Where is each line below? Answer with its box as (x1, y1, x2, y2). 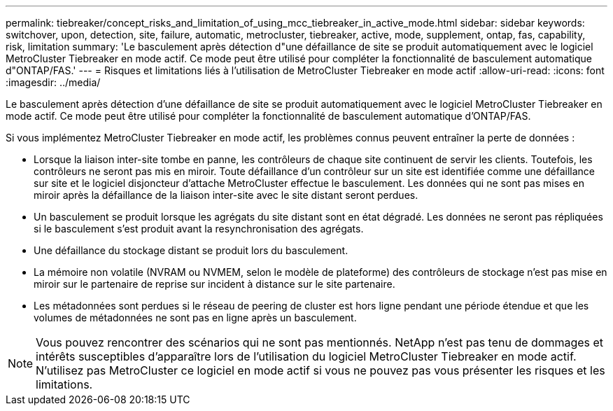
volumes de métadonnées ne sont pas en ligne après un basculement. (34, 312, 357, 323)
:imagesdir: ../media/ (6, 76, 101, 88)
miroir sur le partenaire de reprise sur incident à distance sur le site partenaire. (34, 278, 395, 290)
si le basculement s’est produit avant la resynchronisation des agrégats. (34, 223, 364, 235)
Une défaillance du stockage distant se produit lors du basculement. (34, 244, 348, 256)
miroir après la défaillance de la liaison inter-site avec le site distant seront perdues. (34, 189, 418, 201)
